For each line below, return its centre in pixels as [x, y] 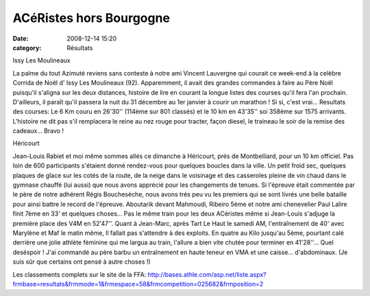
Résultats [80, 47]
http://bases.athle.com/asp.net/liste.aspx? [207, 274]
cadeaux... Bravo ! [38, 131]
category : [27, 47]
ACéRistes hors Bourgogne [91, 18]
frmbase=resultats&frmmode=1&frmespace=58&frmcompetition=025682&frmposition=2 [138, 284]
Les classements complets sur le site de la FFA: [79, 274]
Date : [21, 38]
